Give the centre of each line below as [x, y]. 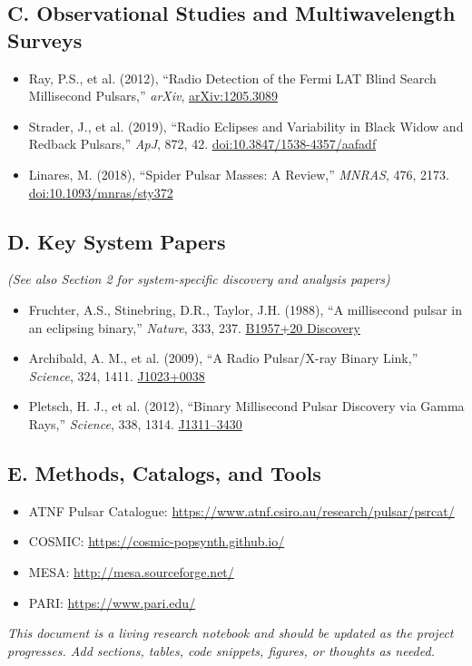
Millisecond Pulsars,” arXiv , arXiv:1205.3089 [153, 96]
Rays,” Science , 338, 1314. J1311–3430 [135, 423]
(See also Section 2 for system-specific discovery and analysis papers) [199, 279]
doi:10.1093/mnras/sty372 [101, 192]
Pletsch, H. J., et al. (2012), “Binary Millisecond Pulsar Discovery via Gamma [246, 406]
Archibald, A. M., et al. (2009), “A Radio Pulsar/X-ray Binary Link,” [223, 358]
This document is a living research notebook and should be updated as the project [231, 633]
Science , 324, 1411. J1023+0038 [117, 375]
